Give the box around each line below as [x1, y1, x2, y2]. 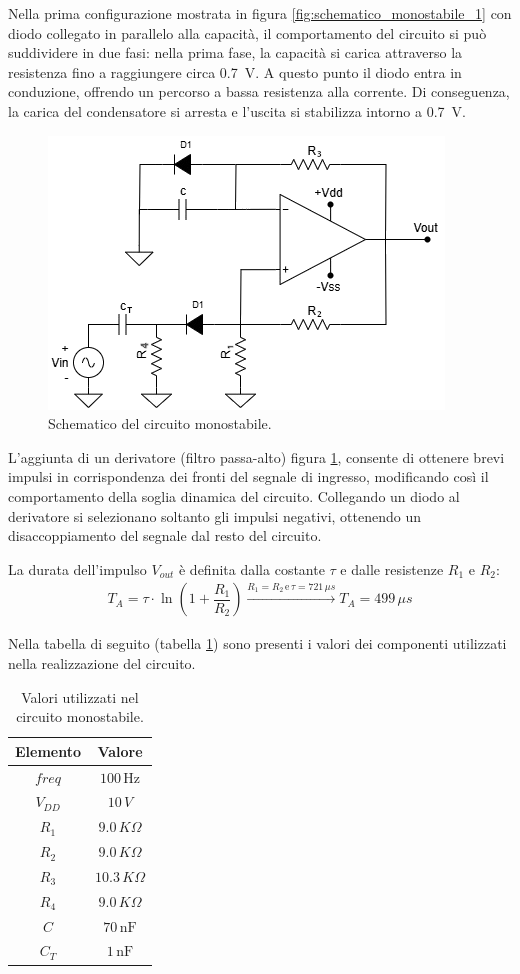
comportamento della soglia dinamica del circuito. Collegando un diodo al [8, 485, 460, 506]
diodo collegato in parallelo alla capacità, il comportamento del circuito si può [8, 22, 487, 43]
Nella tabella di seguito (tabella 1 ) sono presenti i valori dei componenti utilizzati [8, 633, 507, 654]
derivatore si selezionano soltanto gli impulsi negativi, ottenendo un [8, 505, 422, 526]
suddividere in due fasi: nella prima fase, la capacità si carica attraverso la [8, 42, 463, 63]
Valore [97, 740, 143, 761]
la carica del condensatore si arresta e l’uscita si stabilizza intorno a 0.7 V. [8, 100, 466, 121]
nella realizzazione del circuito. [8, 652, 196, 673]
